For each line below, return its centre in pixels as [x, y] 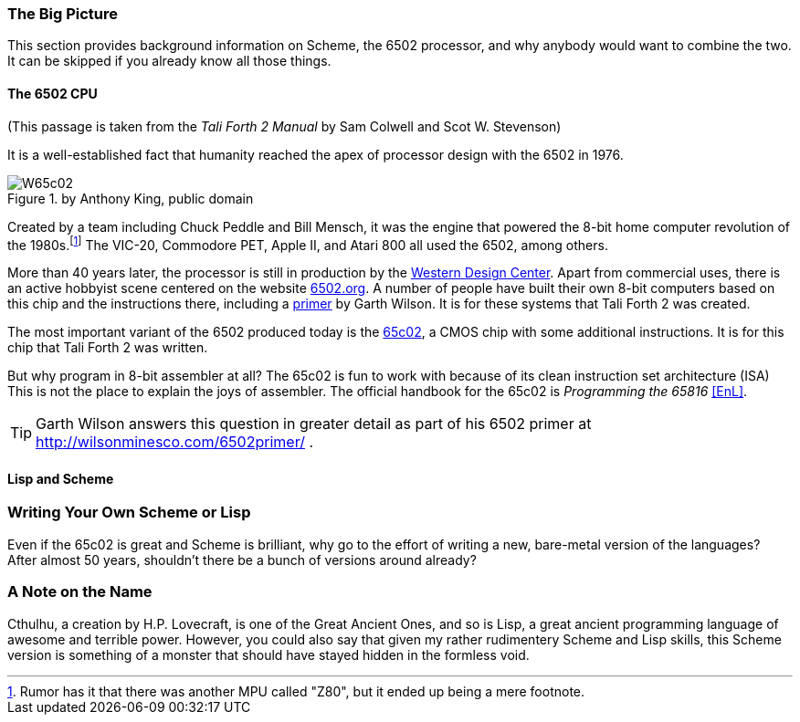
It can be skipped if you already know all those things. [169, 61]
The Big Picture [63, 14]
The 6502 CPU [53, 93]
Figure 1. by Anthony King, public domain [131, 198]
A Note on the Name [80, 592]
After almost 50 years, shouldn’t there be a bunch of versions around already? [242, 560]
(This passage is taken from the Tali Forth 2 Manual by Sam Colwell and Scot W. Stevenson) [284, 126]
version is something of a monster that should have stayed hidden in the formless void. [268, 654]
